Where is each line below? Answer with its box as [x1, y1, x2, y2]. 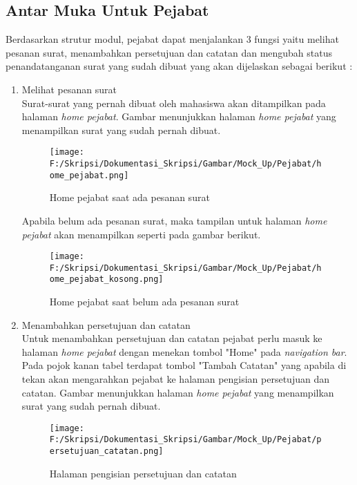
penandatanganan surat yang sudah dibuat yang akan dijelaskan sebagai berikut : [6, 59, 353, 73]
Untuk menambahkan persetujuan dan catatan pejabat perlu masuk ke [21, 331, 322, 345]
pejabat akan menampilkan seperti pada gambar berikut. [21, 227, 261, 241]
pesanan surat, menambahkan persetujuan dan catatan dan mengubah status [6, 45, 333, 59]
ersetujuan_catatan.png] [49, 446, 164, 457]
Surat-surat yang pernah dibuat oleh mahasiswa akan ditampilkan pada [21, 95, 326, 110]
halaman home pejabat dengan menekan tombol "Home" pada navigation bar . [21, 344, 347, 359]
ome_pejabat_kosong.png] [49, 274, 164, 285]
